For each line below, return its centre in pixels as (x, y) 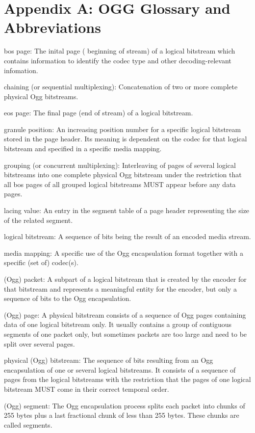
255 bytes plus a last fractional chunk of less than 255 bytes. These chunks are (122, 415)
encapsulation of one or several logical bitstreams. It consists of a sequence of (120, 369)
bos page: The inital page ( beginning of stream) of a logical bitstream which (120, 51)
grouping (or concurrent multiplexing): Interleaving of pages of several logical (120, 165)
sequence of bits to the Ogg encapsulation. (68, 298)
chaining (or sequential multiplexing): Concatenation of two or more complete (121, 87)
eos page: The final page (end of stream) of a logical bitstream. (99, 113)
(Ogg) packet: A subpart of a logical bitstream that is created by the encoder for (125, 279)
